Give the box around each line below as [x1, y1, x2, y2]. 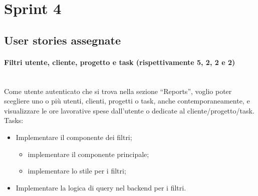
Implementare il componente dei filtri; [16, 131, 132, 142]
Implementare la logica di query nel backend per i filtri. [16, 182, 186, 192]
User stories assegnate [4, 32, 121, 47]
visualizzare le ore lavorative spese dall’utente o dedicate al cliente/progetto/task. [4, 105, 254, 115]
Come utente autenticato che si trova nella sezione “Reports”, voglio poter [4, 85, 232, 96]
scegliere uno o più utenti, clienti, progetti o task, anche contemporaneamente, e [4, 95, 250, 106]
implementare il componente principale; [28, 148, 149, 159]
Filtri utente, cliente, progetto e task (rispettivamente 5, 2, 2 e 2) [4, 56, 235, 67]
